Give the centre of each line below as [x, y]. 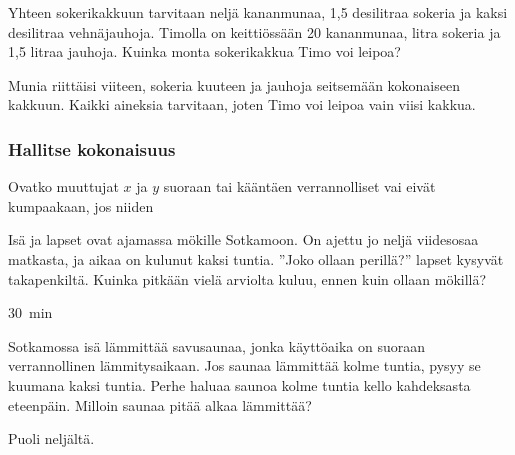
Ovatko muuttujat [63, 186]
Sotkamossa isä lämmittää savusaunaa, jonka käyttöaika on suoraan [217, 345]
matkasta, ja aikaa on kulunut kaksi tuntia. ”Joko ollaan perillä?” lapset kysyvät [256, 258]
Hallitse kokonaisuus [92, 148]
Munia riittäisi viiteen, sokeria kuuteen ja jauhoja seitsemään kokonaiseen [234, 84]
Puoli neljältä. [51, 438]
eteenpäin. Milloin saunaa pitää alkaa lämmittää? [160, 404]
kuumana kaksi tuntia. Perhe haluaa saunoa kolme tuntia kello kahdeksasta [239, 384]
